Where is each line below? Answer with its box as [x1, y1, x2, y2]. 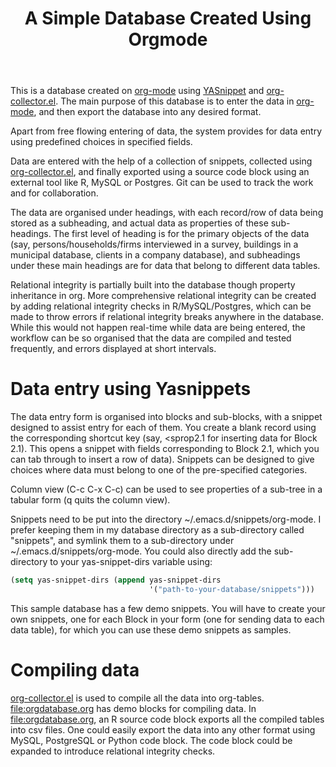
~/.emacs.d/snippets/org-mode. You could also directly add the [10, 545, 272, 557]
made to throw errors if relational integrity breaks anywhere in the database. [10, 311, 325, 323]
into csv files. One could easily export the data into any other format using [10, 723, 316, 736]
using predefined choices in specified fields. [10, 136, 193, 148]
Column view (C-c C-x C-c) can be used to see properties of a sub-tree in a [10, 483, 323, 496]
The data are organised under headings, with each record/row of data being [10, 207, 324, 219]
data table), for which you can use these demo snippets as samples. [10, 623, 292, 636]
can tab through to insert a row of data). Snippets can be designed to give [10, 453, 315, 466]
